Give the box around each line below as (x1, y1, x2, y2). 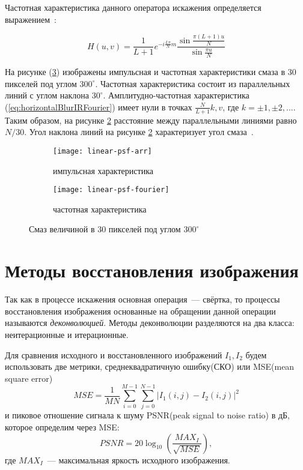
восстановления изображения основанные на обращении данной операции (5, 304, 276, 317)
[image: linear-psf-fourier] (53, 185, 170, 194)
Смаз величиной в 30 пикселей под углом (29, 223, 181, 235)
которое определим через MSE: (5, 421, 120, 433)
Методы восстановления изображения (5, 258, 299, 283)
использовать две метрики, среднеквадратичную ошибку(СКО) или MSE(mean (5, 360, 295, 373)
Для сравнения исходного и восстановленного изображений (5, 348, 222, 361)
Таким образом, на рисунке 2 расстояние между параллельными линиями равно (5, 113, 297, 126)
